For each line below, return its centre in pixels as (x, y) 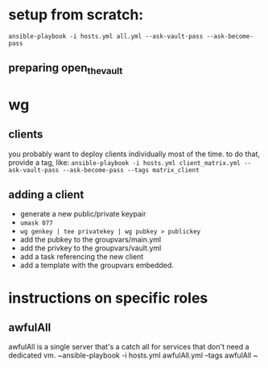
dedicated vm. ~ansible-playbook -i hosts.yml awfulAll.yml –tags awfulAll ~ (133, 355)
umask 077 (37, 223)
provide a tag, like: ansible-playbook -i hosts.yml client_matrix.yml (125, 162)
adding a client (46, 194)
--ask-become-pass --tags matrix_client (131, 170)
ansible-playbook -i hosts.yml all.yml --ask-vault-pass (106, 36)
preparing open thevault (66, 69)
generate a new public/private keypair (83, 214)
